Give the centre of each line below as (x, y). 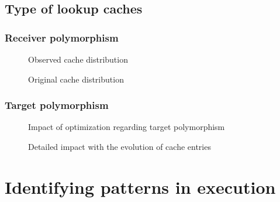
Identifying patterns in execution (140, 186)
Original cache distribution (76, 79)
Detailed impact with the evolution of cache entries (120, 146)
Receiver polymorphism (62, 37)
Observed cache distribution (78, 59)
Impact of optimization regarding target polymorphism (127, 127)
